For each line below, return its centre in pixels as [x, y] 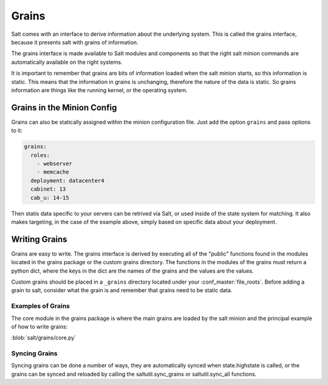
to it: [17, 131]
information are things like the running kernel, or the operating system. [99, 90]
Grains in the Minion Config [64, 107]
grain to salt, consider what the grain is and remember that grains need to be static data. [122, 290]
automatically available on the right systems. [67, 62]
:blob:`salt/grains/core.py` [44, 338]
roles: [40, 155]
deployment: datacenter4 [67, 180]
